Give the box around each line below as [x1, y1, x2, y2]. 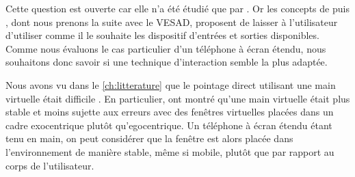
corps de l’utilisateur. [5, 158, 94, 172]
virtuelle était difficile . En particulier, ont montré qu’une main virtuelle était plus [5, 91, 350, 105]
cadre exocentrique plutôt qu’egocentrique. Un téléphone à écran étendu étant [5, 118, 332, 132]
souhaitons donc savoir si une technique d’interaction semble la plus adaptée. [5, 55, 328, 69]
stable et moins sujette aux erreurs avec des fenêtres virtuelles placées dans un [5, 105, 334, 119]
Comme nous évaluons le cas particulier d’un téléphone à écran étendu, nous [5, 41, 326, 55]
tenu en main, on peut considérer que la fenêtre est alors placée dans [5, 131, 293, 146]
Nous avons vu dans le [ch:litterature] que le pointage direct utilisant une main [5, 77, 336, 92]
